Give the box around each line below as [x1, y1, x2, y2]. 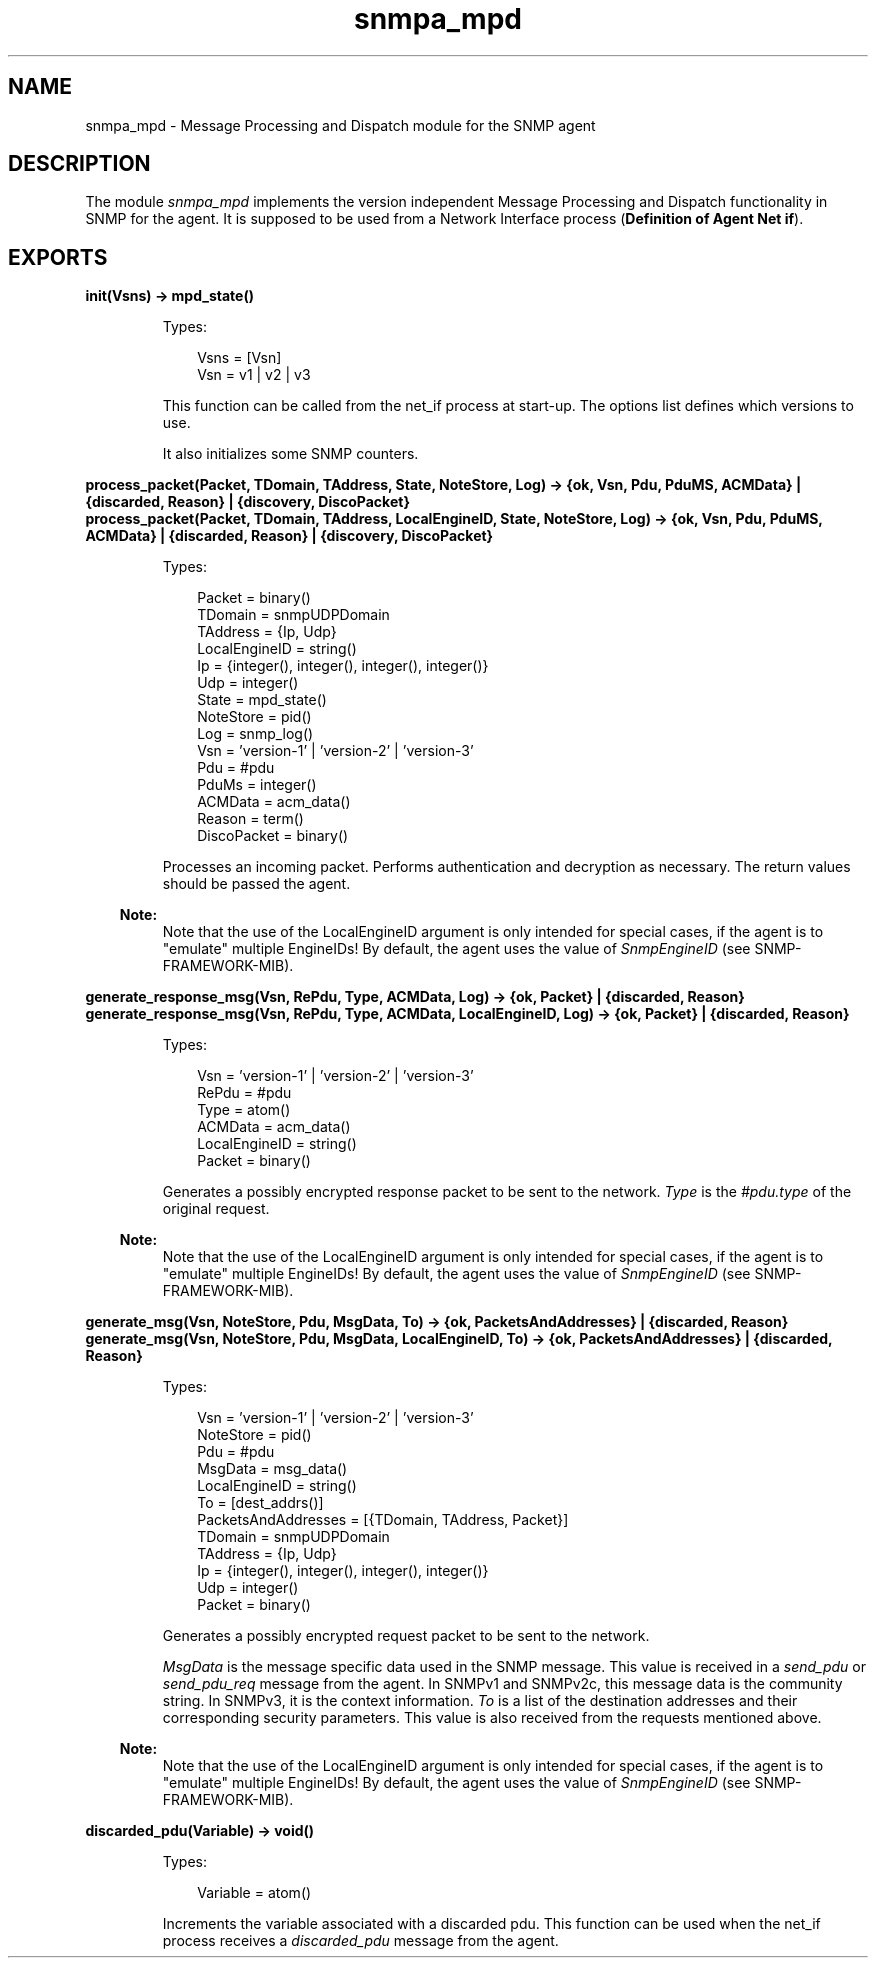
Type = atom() [197, 1101, 291, 1119]
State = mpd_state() [197, 691, 327, 709]
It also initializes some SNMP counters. [162, 445, 419, 463]
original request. [162, 1200, 270, 1218]
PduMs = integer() [197, 776, 317, 794]
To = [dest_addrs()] [197, 1494, 324, 1512]
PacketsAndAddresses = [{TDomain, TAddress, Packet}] [197, 1511, 569, 1529]
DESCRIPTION [8, 151, 151, 177]
